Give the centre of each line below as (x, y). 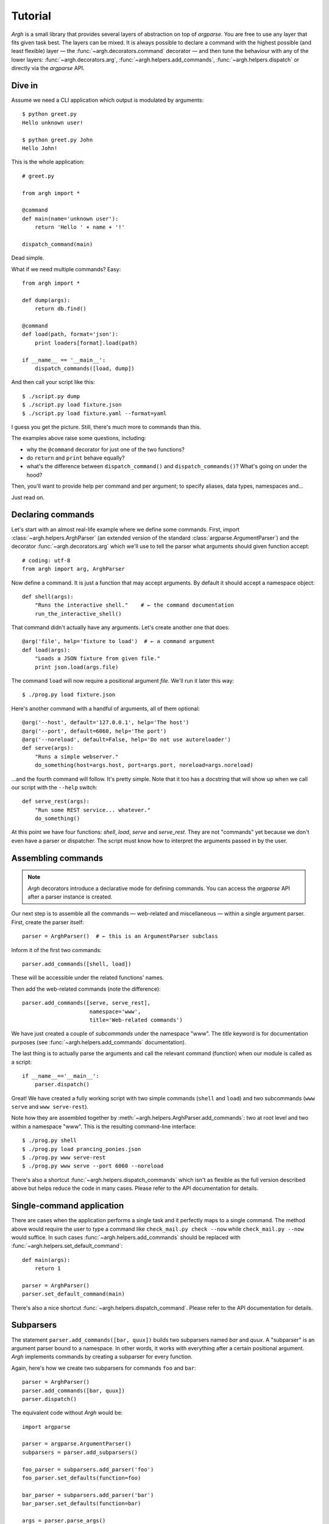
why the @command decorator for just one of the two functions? (106, 449)
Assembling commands (57, 858)
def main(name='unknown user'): (70, 219)
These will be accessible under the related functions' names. (88, 978)
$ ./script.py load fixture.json (72, 405)
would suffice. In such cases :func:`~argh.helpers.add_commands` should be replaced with (126, 1237)
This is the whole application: (48, 162)
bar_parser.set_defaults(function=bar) (82, 1504)
